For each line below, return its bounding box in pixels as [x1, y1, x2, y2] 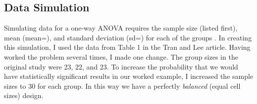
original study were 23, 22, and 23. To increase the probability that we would [4, 61, 238, 71]
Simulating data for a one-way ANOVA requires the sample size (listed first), [4, 23, 238, 33]
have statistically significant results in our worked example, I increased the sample [4, 71, 254, 81]
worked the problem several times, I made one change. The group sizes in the [4, 51, 238, 62]
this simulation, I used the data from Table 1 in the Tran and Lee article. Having [4, 42, 251, 52]
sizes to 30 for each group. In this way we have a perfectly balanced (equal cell [4, 80, 241, 91]
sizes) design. [4, 90, 44, 101]
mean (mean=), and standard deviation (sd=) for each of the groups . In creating [4, 32, 252, 42]
